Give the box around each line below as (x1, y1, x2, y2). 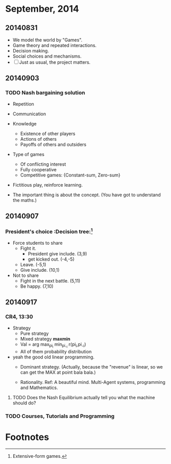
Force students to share (12, 240, 63, 246)
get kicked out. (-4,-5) (27, 256, 75, 262)
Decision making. (12, 48, 49, 54)
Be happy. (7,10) (20, 283, 53, 289)
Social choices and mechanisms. (12, 53, 82, 59)
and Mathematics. (20, 384, 59, 391)
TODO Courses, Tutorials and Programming (5, 413, 115, 420)
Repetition (12, 100, 35, 107)
